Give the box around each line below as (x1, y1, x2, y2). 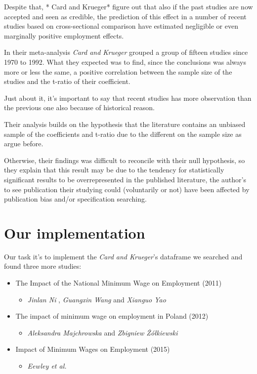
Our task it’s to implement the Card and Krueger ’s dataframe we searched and (4, 251, 243, 261)
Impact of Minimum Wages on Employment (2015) (15, 344, 170, 354)
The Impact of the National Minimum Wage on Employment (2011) (15, 278, 222, 288)
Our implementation (4, 222, 145, 243)
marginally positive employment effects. (4, 30, 124, 41)
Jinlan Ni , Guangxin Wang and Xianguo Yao (27, 294, 166, 304)
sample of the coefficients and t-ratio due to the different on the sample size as (4, 128, 242, 139)
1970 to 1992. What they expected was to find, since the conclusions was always (4, 56, 247, 67)
